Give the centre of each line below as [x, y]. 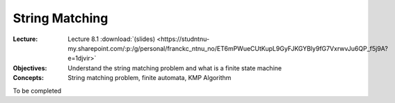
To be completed [37, 90]
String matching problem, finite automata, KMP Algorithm [150, 78]
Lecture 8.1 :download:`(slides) [112, 39]
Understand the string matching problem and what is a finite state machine [175, 68]
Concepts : [29, 78]
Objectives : [30, 68]
